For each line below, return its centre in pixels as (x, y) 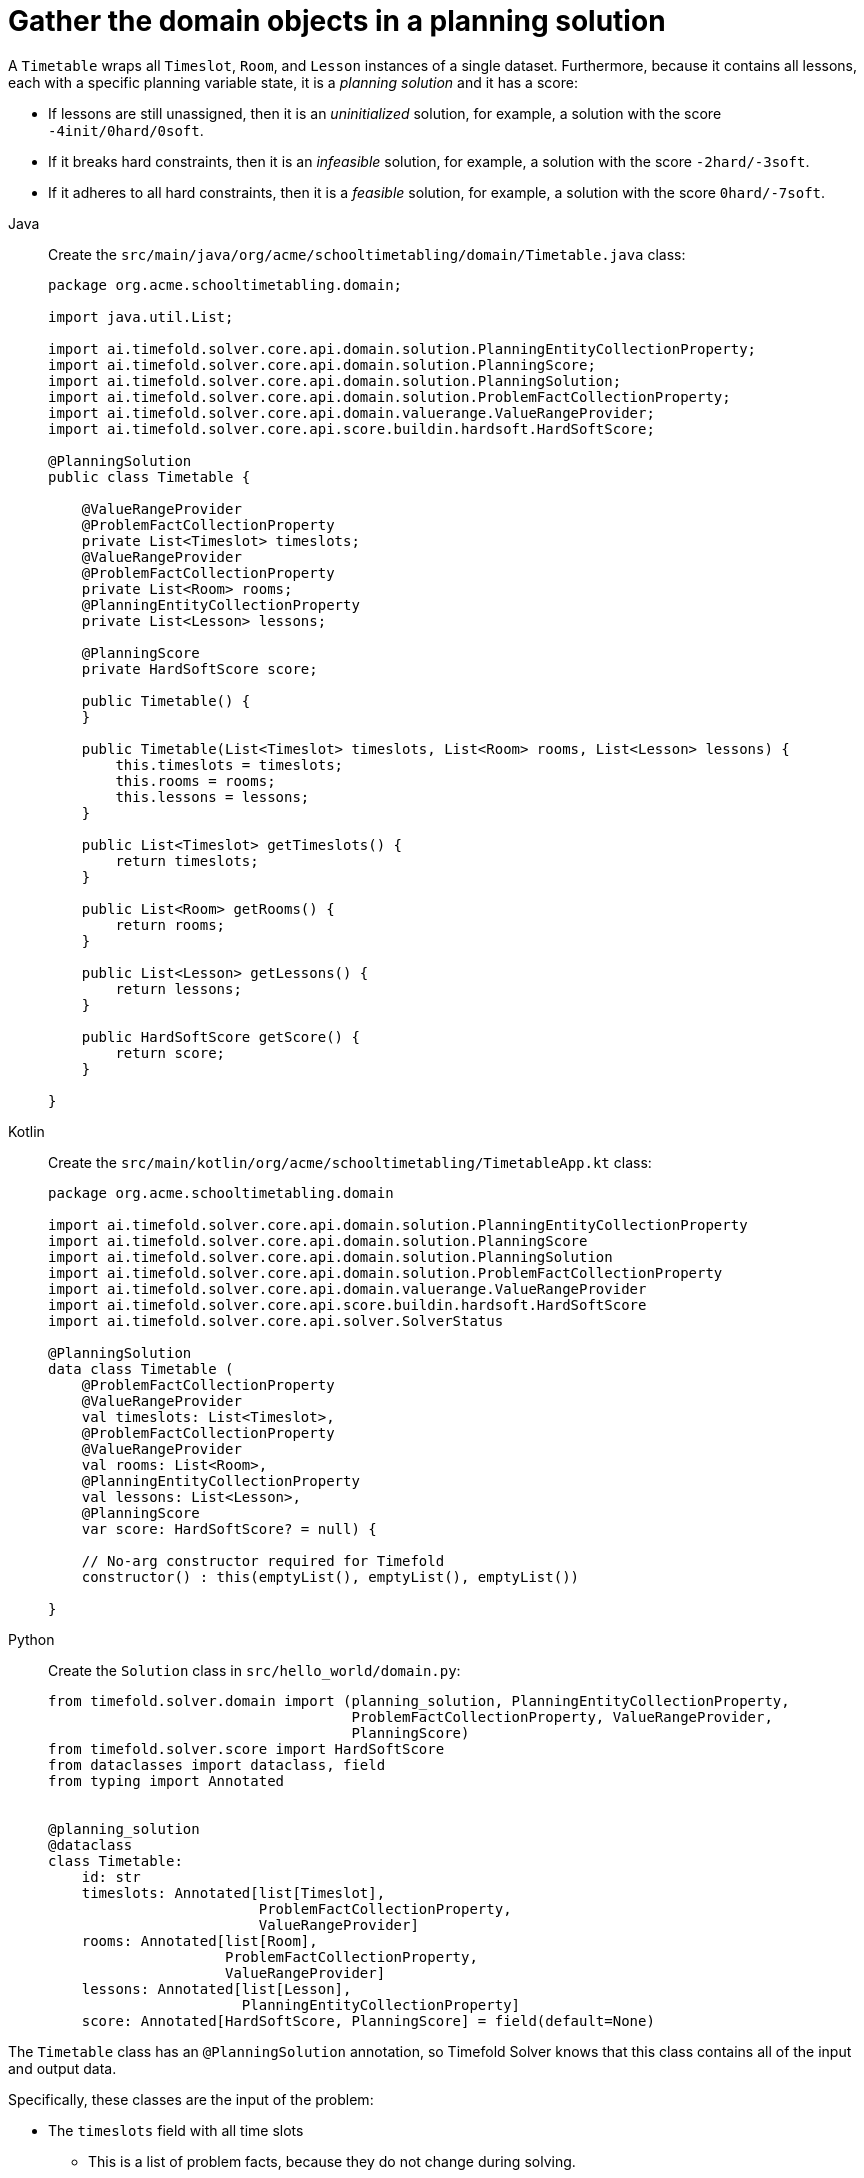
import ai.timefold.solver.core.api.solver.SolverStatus (276, 1320)
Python (31, 1639)
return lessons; (178, 988)
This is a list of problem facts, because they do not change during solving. (332, 2161)
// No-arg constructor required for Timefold (263, 1560)
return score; (170, 1052)
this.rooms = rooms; (195, 780)
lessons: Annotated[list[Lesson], (216, 1988)
